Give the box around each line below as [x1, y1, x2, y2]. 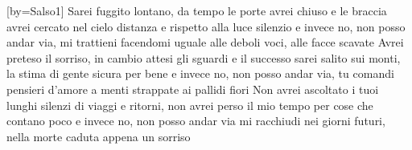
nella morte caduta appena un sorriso [6, 128, 191, 144]
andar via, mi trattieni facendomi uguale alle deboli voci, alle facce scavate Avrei [6, 34, 404, 51]
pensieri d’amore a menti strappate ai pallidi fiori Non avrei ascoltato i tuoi [6, 80, 379, 97]
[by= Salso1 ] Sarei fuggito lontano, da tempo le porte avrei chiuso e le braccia [6, 2, 387, 18]
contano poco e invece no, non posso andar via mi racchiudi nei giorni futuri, [6, 112, 385, 129]
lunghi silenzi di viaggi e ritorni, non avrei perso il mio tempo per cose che [6, 96, 373, 113]
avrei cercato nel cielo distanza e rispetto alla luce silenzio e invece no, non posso [6, 18, 406, 34]
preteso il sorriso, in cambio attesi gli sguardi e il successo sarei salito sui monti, [6, 49, 401, 66]
